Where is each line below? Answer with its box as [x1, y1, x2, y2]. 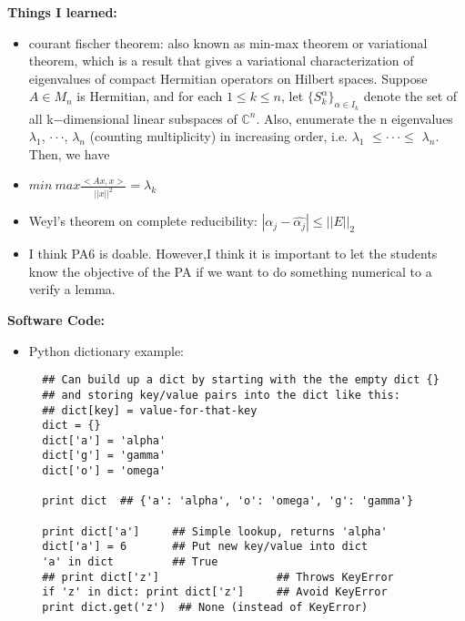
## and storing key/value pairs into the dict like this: [42, 388, 400, 402]
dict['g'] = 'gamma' [42, 449, 167, 463]
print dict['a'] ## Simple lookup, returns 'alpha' [42, 524, 388, 538]
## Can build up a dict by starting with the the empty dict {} [42, 373, 440, 387]
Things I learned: [7, 3, 117, 21]
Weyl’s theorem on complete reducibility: [28, 211, 258, 230]
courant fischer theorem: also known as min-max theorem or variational [28, 33, 428, 52]
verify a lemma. [28, 280, 116, 299]
